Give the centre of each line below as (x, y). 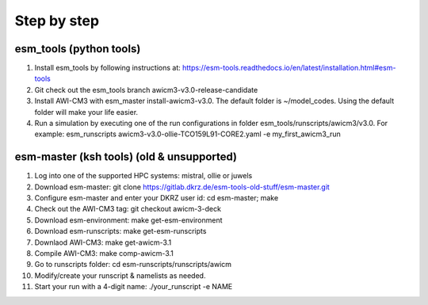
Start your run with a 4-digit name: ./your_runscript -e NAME (134, 287)
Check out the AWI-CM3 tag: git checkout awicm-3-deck (128, 209)
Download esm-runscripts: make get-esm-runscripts (120, 231)
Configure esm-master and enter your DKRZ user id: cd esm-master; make (157, 198)
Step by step (57, 21)
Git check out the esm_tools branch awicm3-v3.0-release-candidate (146, 90)
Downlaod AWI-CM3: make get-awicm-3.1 (103, 242)
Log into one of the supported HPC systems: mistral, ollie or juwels (143, 176)
